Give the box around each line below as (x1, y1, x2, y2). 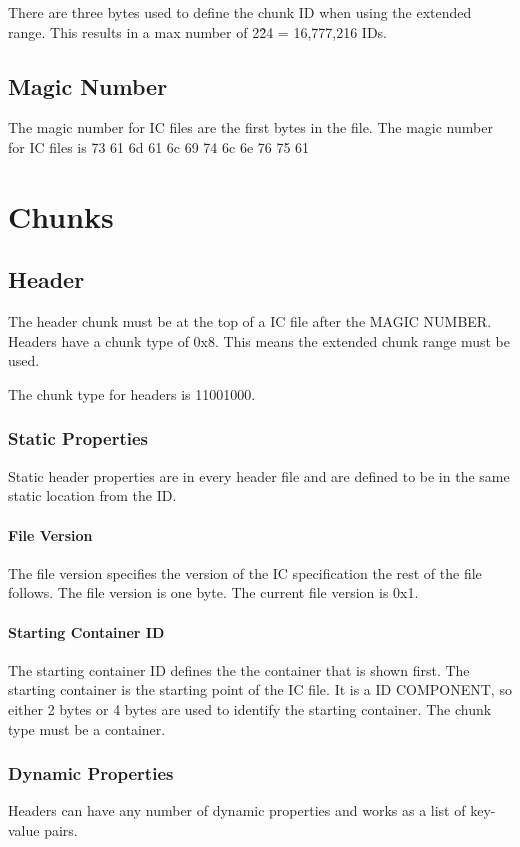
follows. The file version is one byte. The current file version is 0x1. (8, 582, 419, 603)
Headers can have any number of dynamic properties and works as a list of (8, 800, 466, 821)
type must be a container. (8, 718, 166, 739)
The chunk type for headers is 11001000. (8, 383, 256, 404)
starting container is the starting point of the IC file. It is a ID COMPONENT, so (8, 679, 512, 700)
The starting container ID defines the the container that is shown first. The (8, 659, 470, 680)
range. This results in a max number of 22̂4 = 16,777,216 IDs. (8, 21, 387, 42)
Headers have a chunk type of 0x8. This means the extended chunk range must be (8, 330, 511, 351)
